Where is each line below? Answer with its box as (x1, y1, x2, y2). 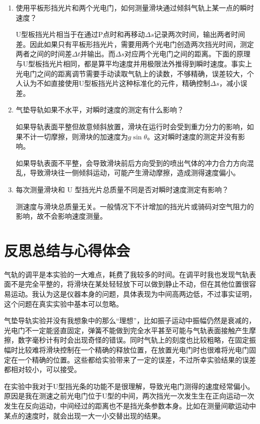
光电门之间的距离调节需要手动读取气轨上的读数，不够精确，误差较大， (15, 68, 247, 78)
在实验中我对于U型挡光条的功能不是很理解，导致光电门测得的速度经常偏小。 (4, 381, 254, 391)
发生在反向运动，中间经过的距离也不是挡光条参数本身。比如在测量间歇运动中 (4, 400, 256, 411)
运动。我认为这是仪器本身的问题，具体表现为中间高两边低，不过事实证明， (10, 289, 256, 299)
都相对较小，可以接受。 (4, 364, 81, 375)
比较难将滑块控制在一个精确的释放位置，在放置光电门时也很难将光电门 (17, 344, 249, 355)
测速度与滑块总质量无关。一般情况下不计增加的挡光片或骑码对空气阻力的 (15, 201, 254, 211)
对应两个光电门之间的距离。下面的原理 (124, 48, 250, 59)
